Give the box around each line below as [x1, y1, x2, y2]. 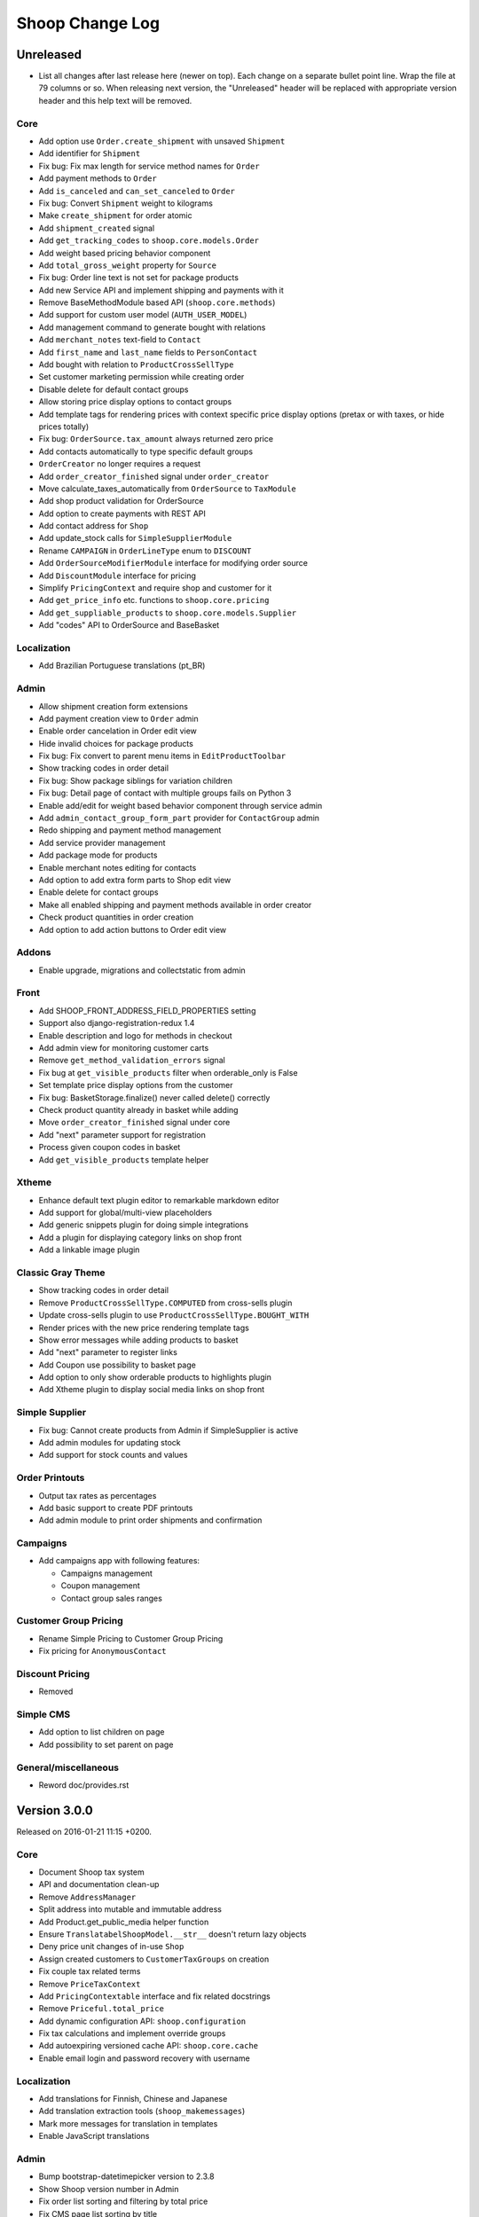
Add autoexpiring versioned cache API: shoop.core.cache [38, 2041, 259, 2051]
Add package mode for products [38, 850, 158, 860]
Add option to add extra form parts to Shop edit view [38, 874, 232, 885]
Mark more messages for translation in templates [38, 2118, 218, 2128]
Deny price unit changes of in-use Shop [38, 1941, 185, 1952]
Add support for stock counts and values [38, 1450, 188, 1461]
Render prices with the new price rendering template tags [38, 1322, 250, 1333]
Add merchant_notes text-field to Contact [38, 334, 201, 345]
